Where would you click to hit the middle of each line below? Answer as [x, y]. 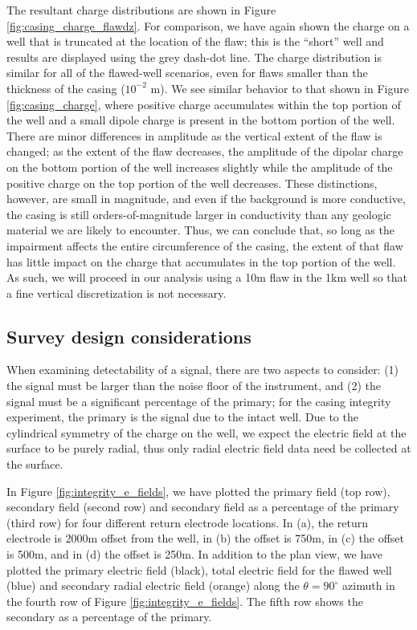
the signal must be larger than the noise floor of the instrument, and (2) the [194, 386]
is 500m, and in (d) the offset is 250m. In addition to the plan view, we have [195, 554]
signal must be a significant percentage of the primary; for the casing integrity [199, 401]
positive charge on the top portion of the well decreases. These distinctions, [192, 183]
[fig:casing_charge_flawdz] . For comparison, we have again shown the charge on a [208, 25]
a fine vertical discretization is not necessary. [117, 293]
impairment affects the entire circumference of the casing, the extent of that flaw [205, 245]
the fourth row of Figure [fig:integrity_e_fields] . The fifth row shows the [185, 601]
